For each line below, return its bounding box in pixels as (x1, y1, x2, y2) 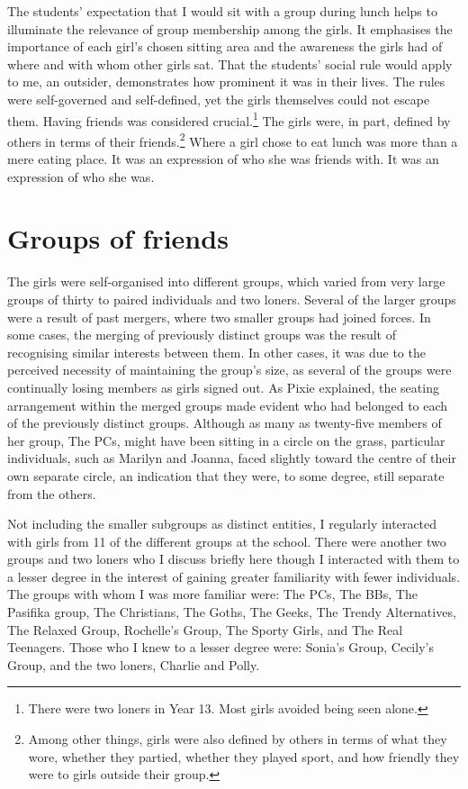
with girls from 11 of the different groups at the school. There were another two (7, 531, 446, 550)
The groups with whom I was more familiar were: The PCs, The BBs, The (7, 585, 418, 603)
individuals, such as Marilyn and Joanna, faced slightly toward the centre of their (7, 449, 456, 467)
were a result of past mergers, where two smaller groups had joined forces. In (7, 307, 431, 326)
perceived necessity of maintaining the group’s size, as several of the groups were (7, 360, 452, 379)
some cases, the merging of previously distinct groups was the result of (7, 325, 397, 344)
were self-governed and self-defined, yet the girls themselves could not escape (7, 89, 430, 108)
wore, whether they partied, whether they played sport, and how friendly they (28, 747, 460, 766)
